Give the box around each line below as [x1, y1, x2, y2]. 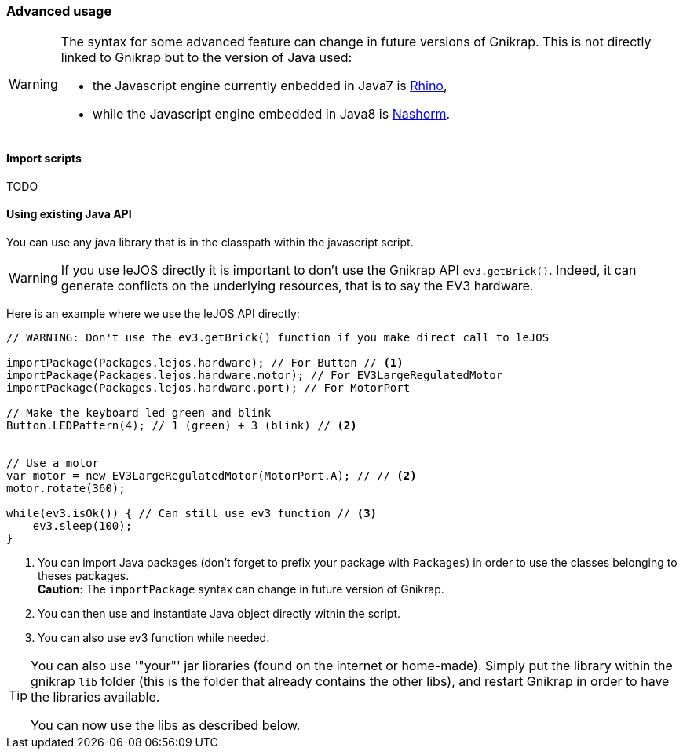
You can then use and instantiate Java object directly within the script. [38, 606, 401, 620]
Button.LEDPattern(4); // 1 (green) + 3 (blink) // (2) [6, 418, 357, 432]
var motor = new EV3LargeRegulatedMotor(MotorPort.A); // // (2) [6, 469, 417, 482]
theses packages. [38, 568, 130, 582]
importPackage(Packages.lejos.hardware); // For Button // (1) [6, 356, 404, 369]
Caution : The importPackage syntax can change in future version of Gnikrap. [38, 582, 444, 596]
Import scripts [6, 151, 82, 165]
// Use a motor [6, 456, 100, 469]
